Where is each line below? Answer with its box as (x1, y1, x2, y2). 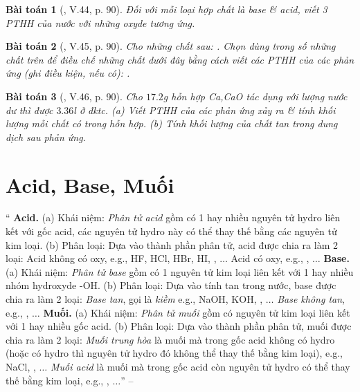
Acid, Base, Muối (6, 170, 174, 198)
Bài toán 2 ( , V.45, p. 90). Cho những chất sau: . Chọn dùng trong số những (6, 39, 336, 53)
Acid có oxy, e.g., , (231, 251, 309, 265)
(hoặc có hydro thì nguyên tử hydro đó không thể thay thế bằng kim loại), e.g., (6, 346, 343, 360)
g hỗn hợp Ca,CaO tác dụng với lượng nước (163, 88, 348, 103)
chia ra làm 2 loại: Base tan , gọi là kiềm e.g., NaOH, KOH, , (6, 292, 263, 306)
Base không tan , (277, 292, 345, 306)
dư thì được (6, 102, 53, 117)
